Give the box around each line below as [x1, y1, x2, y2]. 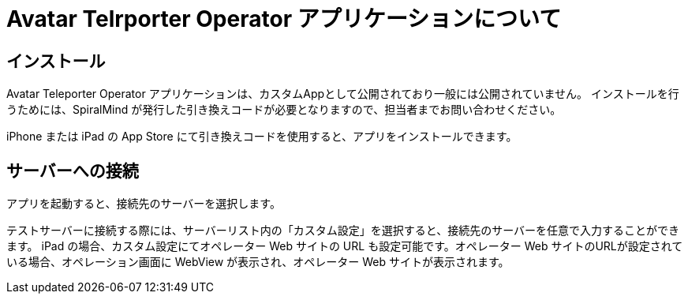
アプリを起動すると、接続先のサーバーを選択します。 [6, 197, 281, 211]
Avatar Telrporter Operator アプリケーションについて [6, 6, 562, 32]
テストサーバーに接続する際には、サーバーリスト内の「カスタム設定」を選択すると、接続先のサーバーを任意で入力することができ [6, 223, 680, 238]
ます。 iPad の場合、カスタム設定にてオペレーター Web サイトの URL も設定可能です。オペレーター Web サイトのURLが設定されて [6, 239, 683, 253]
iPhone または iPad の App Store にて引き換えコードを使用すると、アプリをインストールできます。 [6, 129, 518, 144]
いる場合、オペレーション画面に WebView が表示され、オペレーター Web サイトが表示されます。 [6, 255, 510, 269]
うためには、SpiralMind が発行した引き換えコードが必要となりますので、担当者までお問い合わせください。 [6, 103, 562, 117]
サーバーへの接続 [6, 160, 139, 181]
